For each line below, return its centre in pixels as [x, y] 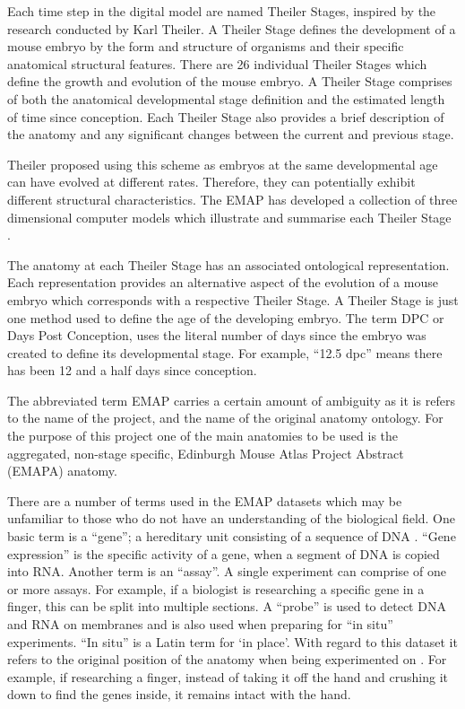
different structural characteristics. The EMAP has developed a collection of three [232, 199]
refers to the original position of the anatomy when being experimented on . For [227, 659]
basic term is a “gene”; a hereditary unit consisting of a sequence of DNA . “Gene [232, 536]
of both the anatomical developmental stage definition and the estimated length [226, 98]
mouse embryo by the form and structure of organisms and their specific [206, 46]
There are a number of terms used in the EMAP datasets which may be [205, 500]
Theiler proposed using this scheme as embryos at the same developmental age [223, 164]
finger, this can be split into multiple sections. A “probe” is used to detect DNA [227, 606]
